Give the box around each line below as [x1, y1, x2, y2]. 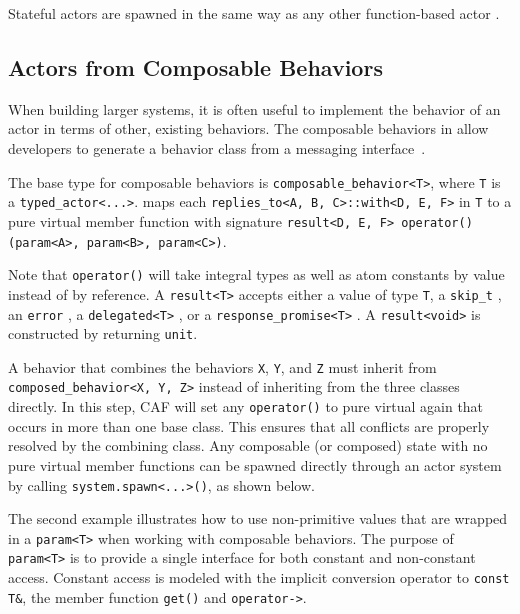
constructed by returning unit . [8, 323, 198, 344]
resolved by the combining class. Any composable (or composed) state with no [8, 435, 488, 456]
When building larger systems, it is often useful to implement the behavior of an [8, 98, 501, 119]
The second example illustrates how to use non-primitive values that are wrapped [8, 508, 508, 529]
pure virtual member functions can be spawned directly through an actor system [8, 454, 502, 475]
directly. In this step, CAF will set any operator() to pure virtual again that [8, 396, 484, 417]
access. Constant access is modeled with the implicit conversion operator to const [8, 567, 510, 588]
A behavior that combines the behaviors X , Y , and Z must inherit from [8, 356, 437, 377]
